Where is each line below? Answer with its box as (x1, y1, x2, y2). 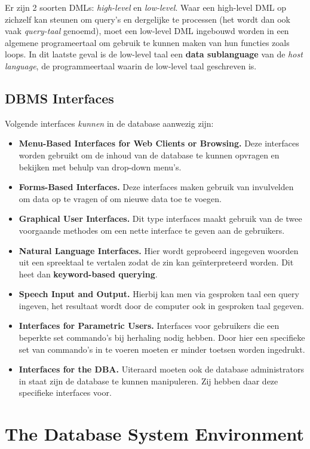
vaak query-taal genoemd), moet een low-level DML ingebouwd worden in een (5, 25, 289, 37)
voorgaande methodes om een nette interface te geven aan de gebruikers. (19, 224, 285, 236)
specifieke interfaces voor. (19, 386, 112, 399)
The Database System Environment (5, 421, 304, 446)
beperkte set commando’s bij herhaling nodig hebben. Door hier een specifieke (19, 331, 305, 344)
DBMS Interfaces (5, 88, 114, 107)
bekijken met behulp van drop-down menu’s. (19, 160, 182, 173)
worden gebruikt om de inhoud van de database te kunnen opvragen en (19, 148, 280, 161)
